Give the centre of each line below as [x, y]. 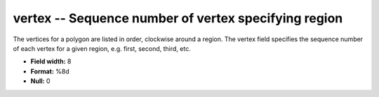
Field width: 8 [51, 61]
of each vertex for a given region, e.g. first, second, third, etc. [102, 48]
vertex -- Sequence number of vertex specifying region [178, 18]
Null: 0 [40, 81]
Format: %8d [50, 71]
